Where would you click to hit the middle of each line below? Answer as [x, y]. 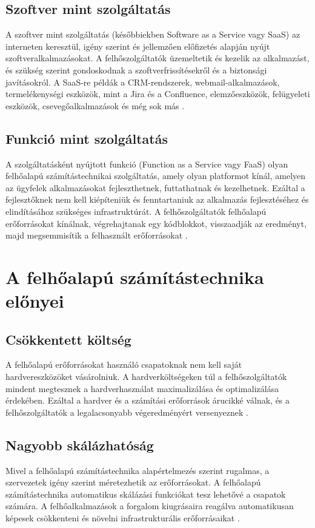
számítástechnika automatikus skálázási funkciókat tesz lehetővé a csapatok [146, 494]
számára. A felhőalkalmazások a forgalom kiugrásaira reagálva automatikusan [150, 506]
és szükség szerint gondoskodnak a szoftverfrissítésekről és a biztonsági [136, 69]
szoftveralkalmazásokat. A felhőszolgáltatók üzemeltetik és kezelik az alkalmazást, [157, 58]
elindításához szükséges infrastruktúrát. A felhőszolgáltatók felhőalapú [136, 211]
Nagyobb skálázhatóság [80, 445]
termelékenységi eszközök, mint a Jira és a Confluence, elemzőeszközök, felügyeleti [158, 94]
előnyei [35, 301]
